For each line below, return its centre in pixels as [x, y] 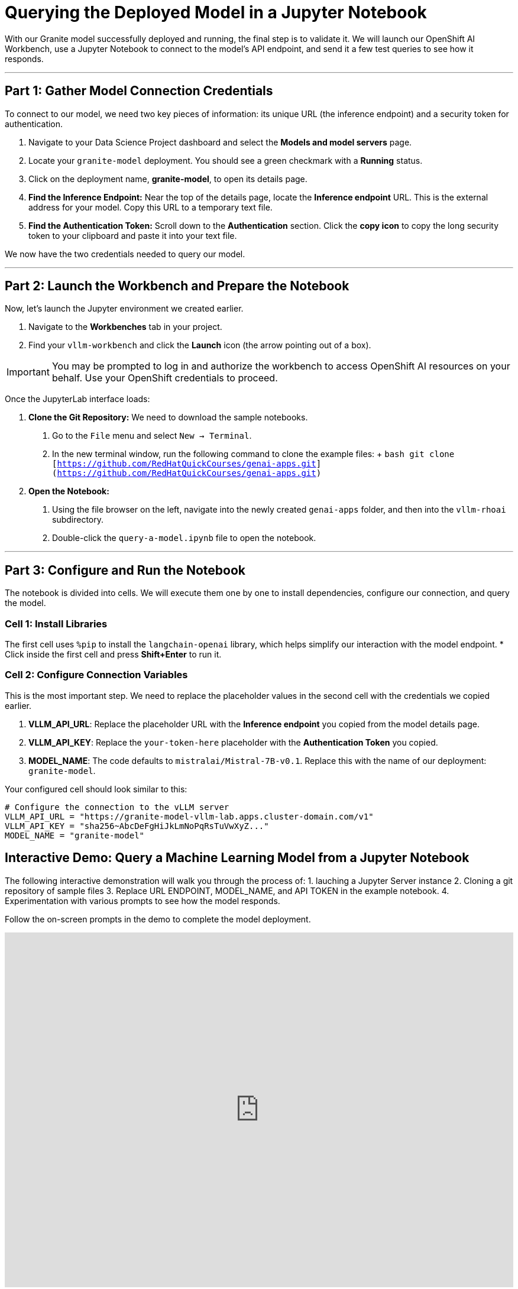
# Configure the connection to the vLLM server [117, 807]
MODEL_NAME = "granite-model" [75, 835]
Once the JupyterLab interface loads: [77, 399]
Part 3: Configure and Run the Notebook [125, 570]
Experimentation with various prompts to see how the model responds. [143, 901]
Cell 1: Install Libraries [56, 624]
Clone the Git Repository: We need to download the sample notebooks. [168, 417]
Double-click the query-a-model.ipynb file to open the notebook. [184, 538]
